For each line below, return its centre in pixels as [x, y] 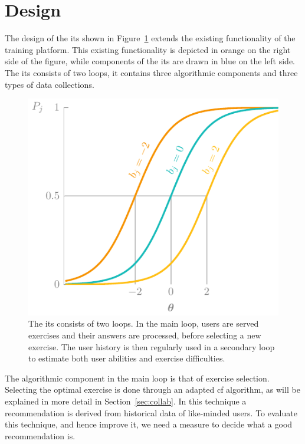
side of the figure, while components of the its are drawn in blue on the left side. [150, 61]
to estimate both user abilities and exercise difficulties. [127, 358]
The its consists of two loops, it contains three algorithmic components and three [151, 72]
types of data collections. [50, 84]
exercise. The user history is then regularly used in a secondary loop [152, 346]
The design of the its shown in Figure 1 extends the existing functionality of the [150, 38]
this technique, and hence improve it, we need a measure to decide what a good [149, 424]
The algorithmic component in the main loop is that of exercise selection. [137, 378]
